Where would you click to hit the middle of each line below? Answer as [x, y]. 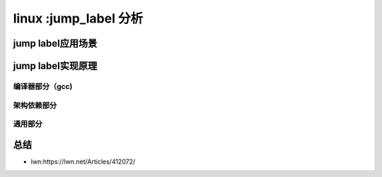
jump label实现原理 [55, 66]
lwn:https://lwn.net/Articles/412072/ [83, 161]
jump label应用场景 [55, 43]
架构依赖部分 [35, 105]
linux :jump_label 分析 [78, 18]
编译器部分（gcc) [43, 86]
